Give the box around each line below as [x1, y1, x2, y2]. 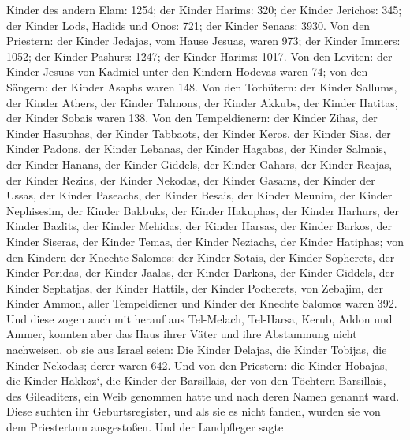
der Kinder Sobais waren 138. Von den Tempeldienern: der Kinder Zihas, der [6, 110, 378, 126]
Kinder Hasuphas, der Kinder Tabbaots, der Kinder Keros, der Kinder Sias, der [6, 125, 391, 141]
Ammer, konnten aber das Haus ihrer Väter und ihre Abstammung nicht [6, 326, 357, 342]
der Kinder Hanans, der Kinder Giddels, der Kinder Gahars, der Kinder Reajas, [6, 155, 393, 172]
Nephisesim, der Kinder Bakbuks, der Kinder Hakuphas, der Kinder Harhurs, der [6, 202, 399, 218]
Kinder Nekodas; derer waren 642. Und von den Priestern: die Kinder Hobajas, [6, 356, 388, 373]
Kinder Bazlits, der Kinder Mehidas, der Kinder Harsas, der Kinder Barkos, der [6, 218, 392, 234]
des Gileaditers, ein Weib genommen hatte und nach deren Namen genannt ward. [6, 387, 400, 404]
